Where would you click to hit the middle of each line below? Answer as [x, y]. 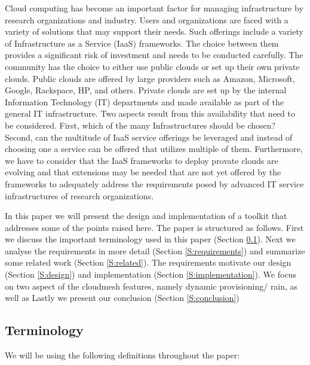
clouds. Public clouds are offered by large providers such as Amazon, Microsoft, [150, 78]
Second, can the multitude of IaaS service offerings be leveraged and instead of [149, 137]
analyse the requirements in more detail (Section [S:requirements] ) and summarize [155, 250]
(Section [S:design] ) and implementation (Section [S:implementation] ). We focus [151, 274]
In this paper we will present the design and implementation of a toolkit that [146, 216]
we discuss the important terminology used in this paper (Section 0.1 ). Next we [150, 239]
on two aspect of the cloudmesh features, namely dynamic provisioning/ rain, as [151, 286]
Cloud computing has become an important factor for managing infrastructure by [154, 8]
